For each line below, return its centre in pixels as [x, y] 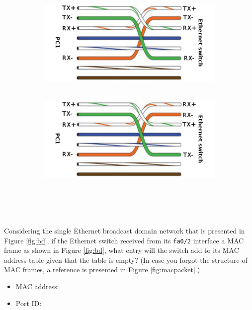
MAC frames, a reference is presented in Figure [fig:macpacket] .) [102, 270]
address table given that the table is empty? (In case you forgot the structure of [126, 260]
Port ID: [29, 303]
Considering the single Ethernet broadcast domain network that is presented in [125, 230]
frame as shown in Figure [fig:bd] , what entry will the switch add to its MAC [122, 250]
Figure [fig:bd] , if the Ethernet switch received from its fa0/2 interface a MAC [124, 240]
